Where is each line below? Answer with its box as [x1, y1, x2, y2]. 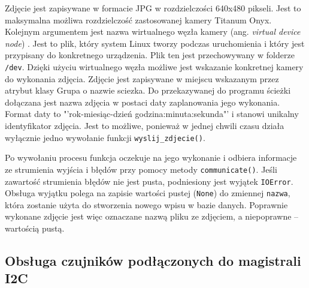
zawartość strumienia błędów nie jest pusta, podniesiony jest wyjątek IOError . [5, 175, 293, 187]
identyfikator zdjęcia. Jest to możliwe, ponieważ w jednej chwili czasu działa [5, 119, 284, 131]
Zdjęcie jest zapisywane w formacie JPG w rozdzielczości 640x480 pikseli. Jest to [5, 2, 301, 14]
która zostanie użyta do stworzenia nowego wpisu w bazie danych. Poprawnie [5, 198, 288, 211]
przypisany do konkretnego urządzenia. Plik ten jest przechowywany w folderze [5, 49, 295, 61]
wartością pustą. [5, 222, 65, 234]
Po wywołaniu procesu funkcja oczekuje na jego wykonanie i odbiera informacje [5, 151, 297, 164]
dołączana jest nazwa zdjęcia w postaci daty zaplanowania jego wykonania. [5, 95, 280, 108]
